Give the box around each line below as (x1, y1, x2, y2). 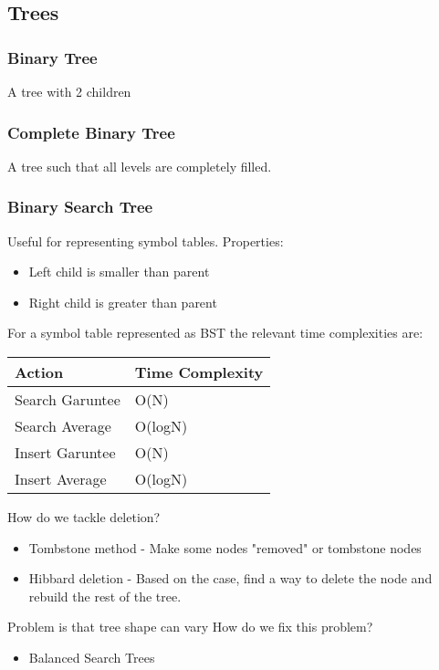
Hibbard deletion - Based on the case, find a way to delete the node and (28, 569, 433, 588)
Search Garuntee (15, 389, 120, 410)
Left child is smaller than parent (28, 262, 210, 281)
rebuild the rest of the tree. (28, 586, 182, 605)
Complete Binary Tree (7, 120, 175, 143)
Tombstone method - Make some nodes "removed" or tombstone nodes (28, 538, 422, 557)
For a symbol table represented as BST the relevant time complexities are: (7, 323, 423, 342)
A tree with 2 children (7, 82, 131, 100)
